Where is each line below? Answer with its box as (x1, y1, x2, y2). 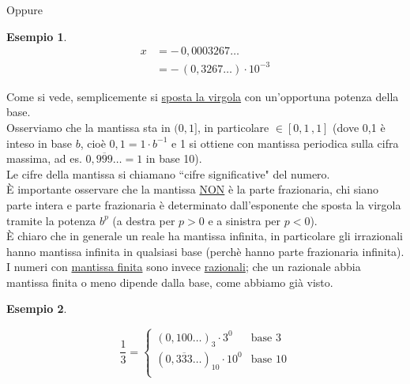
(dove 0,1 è (333, 119, 386, 135)
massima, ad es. (6, 150, 82, 167)
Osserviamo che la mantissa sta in (6, 119, 171, 135)
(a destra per (112, 212, 175, 228)
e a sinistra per (208, 212, 281, 228)
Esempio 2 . (6, 300, 67, 317)
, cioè (80, 134, 106, 151)
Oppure (6, 2, 43, 17)
